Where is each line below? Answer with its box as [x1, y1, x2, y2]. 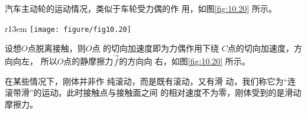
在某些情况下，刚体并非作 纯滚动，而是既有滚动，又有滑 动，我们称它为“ [5, 74, 287, 87]
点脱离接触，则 [27, 42, 86, 54]
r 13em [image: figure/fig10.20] [5, 22, 131, 34]
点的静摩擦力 [63, 55, 114, 67]
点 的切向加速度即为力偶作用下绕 [92, 42, 219, 54]
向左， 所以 [12, 55, 57, 67]
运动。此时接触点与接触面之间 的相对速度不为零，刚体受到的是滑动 [41, 86, 302, 99]
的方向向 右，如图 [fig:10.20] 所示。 [119, 55, 250, 67]
